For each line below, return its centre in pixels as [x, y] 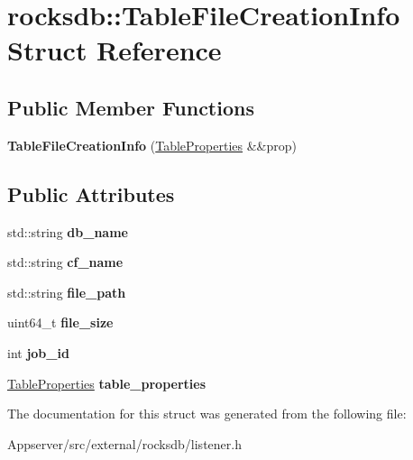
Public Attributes [91, 193]
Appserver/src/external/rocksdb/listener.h [124, 443]
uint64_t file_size [60, 322]
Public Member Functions [131, 107]
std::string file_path [67, 292]
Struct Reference [115, 50]
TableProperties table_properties [107, 383]
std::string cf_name [65, 262]
